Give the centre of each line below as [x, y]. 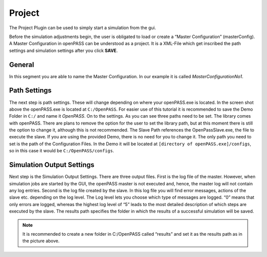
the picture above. [41, 241]
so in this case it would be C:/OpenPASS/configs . [62, 151]
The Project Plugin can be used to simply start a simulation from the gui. [83, 28]
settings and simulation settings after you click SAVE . [64, 50]
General [22, 64]
